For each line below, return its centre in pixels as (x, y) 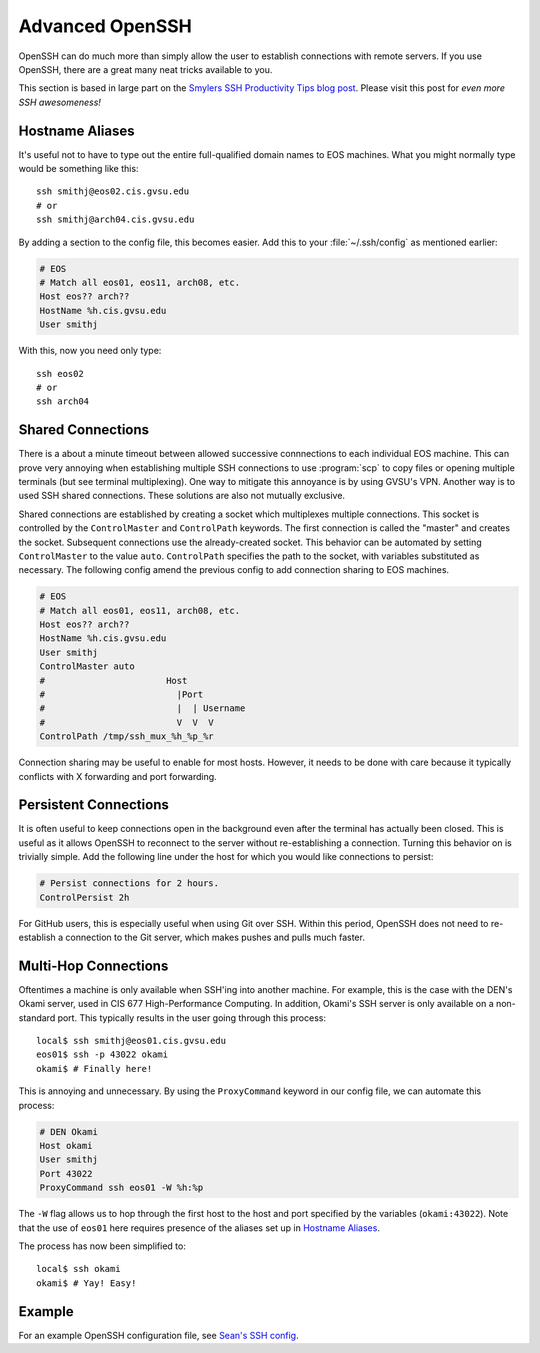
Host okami (66, 1146)
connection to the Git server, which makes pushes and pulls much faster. (215, 937)
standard (37, 1017)
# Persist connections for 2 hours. (129, 883)
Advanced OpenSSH (105, 26)
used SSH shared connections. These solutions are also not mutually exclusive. (181, 496)
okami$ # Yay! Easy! (86, 1283)
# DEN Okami (69, 1131)
